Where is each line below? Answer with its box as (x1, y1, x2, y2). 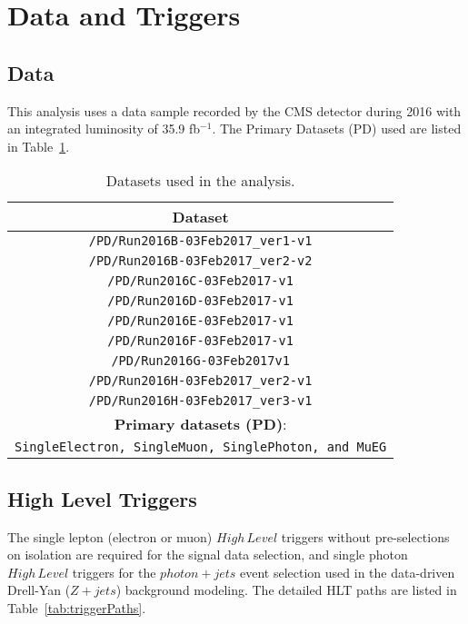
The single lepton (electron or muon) (7, 527, 213, 546)
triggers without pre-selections (281, 527, 450, 546)
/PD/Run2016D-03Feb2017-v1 (107, 293, 294, 309)
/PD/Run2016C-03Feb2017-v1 (107, 273, 294, 289)
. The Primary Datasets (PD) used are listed (212, 119, 462, 138)
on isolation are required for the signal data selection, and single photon (7, 545, 408, 564)
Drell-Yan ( (7, 580, 71, 599)
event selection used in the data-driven (240, 562, 455, 581)
